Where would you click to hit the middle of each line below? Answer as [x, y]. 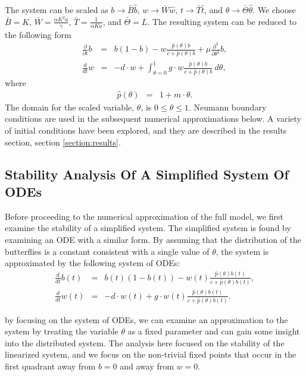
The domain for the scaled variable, [70, 107]
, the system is [242, 251]
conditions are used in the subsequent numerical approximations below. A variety [153, 119]
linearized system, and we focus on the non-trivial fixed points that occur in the [151, 354]
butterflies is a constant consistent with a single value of [107, 251]
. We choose [274, 10]
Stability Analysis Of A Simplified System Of [147, 174]
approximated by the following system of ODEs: [93, 263]
